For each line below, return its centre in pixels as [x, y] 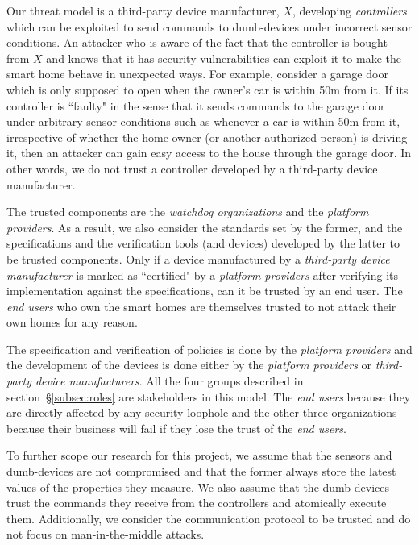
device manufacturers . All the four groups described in [169, 381]
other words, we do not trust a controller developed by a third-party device [192, 168]
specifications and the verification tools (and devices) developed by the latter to [203, 243]
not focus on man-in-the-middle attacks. [106, 534]
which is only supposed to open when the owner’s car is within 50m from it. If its [207, 89]
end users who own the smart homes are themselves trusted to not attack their [201, 306]
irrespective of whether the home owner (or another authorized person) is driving [207, 137]
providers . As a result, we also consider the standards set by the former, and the [205, 227]
